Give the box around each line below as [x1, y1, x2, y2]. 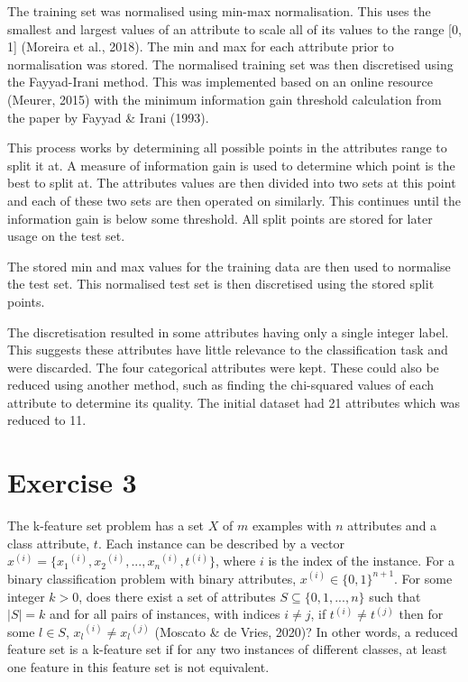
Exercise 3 [7, 464, 137, 501]
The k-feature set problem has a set [7, 516, 205, 535]
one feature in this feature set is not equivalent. [7, 657, 270, 676]
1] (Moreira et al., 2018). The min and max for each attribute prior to [7, 37, 394, 56]
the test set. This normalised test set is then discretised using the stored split [7, 274, 435, 293]
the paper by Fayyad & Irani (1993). [7, 107, 209, 126]
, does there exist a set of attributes [78, 586, 276, 605]
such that [369, 586, 421, 605]
